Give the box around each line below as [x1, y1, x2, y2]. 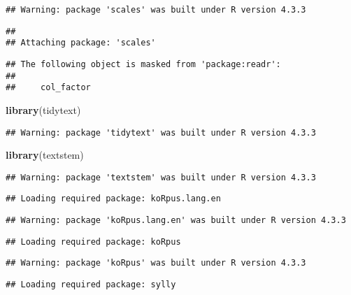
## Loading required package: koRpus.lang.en [6, 194, 221, 204]
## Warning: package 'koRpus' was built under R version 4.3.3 [6, 258, 306, 268]
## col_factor [6, 82, 91, 93]
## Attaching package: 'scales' [6, 38, 156, 48]
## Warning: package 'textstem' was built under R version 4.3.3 [6, 172, 316, 182]
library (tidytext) [6, 102, 81, 117]
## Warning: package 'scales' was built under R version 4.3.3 [6, 5, 306, 15]
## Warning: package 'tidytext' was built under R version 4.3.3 [6, 127, 316, 138]
